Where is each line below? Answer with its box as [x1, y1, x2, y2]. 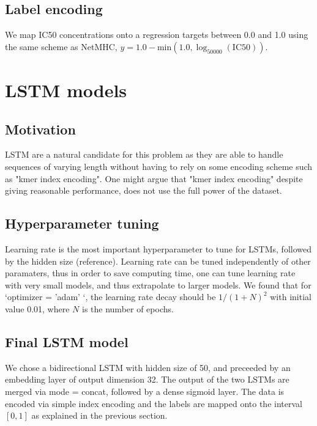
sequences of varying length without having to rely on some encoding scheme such [5, 160, 313, 172]
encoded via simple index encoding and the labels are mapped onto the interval [5, 397, 302, 409]
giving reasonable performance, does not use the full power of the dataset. [5, 184, 282, 197]
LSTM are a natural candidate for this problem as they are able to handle [5, 148, 283, 161]
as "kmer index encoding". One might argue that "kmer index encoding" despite [5, 172, 303, 185]
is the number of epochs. [82, 302, 174, 315]
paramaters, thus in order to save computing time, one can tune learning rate [5, 266, 296, 279]
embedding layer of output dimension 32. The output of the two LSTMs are [5, 373, 289, 386]
